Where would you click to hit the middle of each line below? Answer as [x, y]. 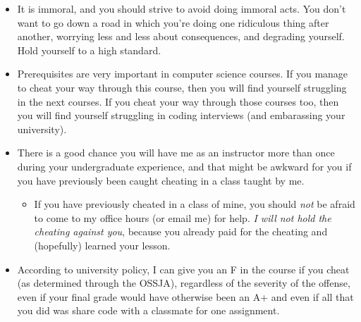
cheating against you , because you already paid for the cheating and [181, 231]
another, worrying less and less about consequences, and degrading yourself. [181, 36]
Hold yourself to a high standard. [89, 50]
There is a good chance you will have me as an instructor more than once [176, 153]
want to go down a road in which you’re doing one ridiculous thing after [173, 22]
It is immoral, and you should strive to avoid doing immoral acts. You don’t [182, 8]
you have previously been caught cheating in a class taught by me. [161, 180]
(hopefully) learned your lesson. [102, 245]
